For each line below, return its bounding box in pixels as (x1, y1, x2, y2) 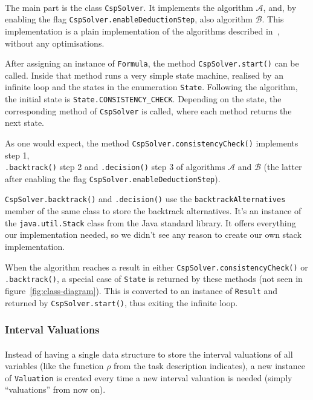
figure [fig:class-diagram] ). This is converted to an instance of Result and (5, 284, 278, 297)
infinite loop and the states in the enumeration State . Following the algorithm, (5, 80, 298, 93)
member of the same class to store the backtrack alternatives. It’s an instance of (5, 205, 302, 217)
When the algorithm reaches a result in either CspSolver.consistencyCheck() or (5, 260, 308, 273)
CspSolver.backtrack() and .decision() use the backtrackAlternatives (5, 192, 286, 205)
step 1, (5, 148, 30, 161)
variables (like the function (5, 359, 104, 372)
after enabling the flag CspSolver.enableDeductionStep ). (5, 172, 221, 185)
